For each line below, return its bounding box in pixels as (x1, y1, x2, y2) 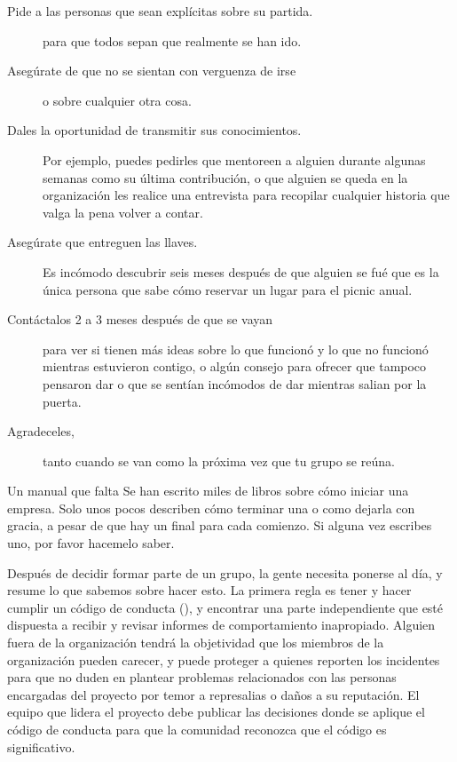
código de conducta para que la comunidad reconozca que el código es (7, 720, 387, 738)
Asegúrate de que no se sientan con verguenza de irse (7, 61, 296, 80)
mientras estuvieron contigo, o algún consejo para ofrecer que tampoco (43, 357, 427, 376)
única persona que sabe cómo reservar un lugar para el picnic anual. (43, 280, 413, 298)
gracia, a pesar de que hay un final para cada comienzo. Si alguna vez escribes (7, 516, 432, 535)
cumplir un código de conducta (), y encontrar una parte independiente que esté (7, 598, 444, 616)
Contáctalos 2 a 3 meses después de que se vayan (7, 310, 273, 329)
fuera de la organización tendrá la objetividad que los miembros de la (7, 633, 384, 652)
